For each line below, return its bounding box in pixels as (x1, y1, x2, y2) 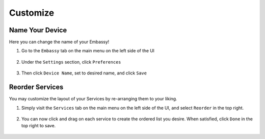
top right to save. (21, 123, 56, 129)
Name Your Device (9, 26, 67, 34)
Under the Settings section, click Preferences (21, 59, 121, 65)
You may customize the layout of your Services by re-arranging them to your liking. (9, 96, 178, 102)
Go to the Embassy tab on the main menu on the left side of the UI (21, 48, 155, 54)
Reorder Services (9, 83, 64, 92)
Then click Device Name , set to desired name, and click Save (21, 70, 147, 76)
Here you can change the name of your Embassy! (9, 39, 109, 45)
